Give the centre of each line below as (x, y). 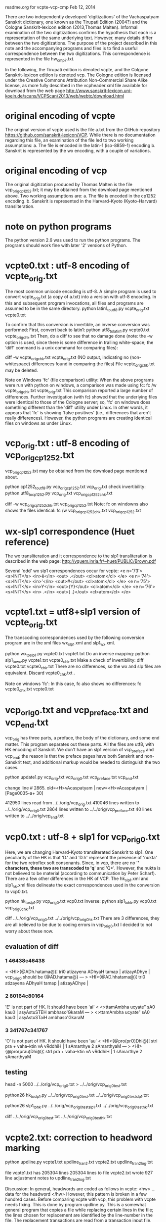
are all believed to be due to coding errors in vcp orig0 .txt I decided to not (79, 925)
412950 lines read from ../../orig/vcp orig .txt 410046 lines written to (72, 803)
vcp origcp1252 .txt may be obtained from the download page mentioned (76, 471)
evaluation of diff (32, 947)
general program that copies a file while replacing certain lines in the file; (79, 1210)
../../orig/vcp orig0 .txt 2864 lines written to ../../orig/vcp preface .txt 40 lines (79, 810)
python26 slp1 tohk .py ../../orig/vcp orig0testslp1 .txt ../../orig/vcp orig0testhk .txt (79, 1106)
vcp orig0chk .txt (20, 908)
